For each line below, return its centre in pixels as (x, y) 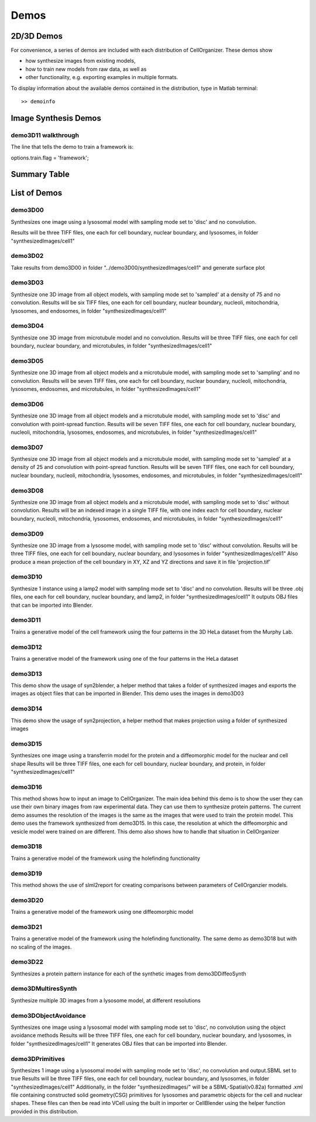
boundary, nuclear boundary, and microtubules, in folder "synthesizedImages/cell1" (111, 346)
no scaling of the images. (41, 947)
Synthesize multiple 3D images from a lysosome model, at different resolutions (106, 1000)
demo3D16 (27, 787)
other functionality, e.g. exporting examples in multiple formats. (102, 77)
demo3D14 (27, 709)
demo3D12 (26, 647)
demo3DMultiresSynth (44, 989)
